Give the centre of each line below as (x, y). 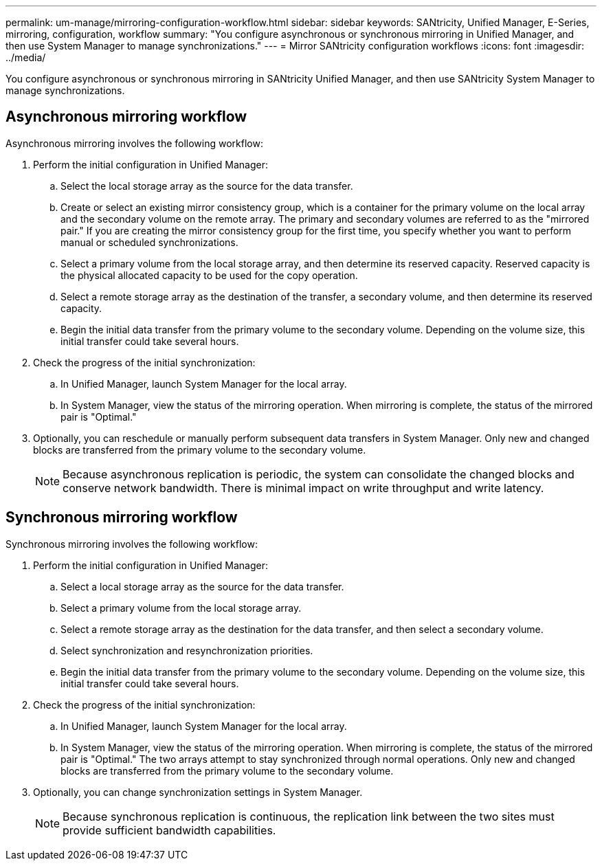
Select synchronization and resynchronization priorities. (187, 650)
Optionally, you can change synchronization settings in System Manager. (198, 792)
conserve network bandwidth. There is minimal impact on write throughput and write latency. (303, 488)
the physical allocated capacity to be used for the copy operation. (209, 275)
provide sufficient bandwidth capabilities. (169, 830)
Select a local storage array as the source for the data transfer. (202, 586)
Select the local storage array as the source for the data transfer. (207, 186)
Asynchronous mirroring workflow (126, 117)
